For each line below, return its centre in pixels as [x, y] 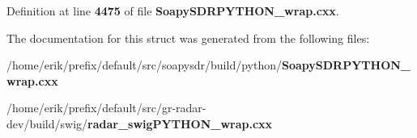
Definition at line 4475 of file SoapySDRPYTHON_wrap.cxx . [173, 10]
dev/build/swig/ [47, 123]
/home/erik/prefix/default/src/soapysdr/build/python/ [144, 65]
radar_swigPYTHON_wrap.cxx [180, 123]
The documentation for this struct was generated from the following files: [188, 38]
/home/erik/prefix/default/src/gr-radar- [106, 108]
